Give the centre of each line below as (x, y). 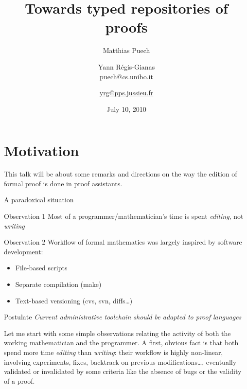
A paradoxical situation (39, 200)
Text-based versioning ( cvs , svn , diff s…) (74, 300)
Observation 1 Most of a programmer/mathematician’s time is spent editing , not (124, 216)
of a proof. (19, 380)
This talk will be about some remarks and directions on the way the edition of (121, 174)
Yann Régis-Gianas (126, 66)
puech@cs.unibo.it (126, 76)
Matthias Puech (126, 50)
